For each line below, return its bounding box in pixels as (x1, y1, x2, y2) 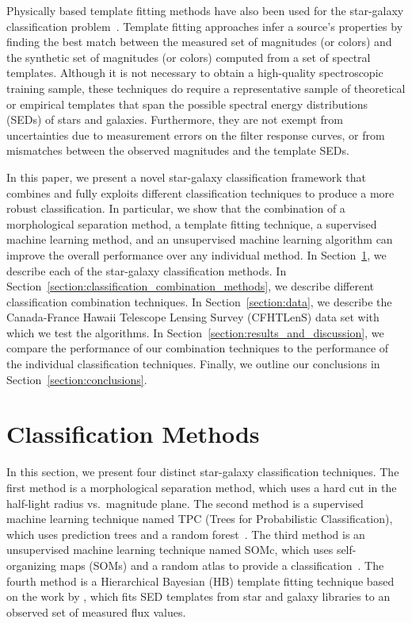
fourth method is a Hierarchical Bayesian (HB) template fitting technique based (6, 572, 395, 589)
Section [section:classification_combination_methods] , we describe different (6, 278, 375, 294)
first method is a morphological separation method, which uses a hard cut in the (6, 479, 397, 495)
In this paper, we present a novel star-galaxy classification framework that (6, 168, 367, 185)
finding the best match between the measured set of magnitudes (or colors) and (6, 33, 392, 50)
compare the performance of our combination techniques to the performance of (6, 340, 389, 356)
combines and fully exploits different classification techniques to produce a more (6, 184, 395, 201)
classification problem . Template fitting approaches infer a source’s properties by (6, 17, 403, 34)
